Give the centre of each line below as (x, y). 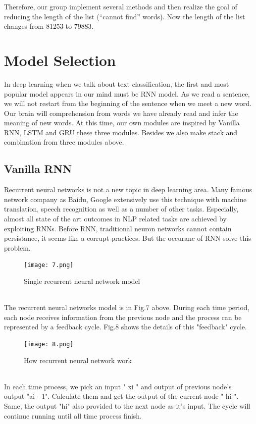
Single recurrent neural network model (82, 281)
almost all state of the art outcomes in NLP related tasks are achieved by (115, 219)
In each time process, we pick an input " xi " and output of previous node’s (118, 386)
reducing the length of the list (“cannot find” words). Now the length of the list (125, 16)
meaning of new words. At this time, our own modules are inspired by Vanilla (122, 123)
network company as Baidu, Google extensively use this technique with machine (125, 199)
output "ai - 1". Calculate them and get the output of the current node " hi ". (121, 396)
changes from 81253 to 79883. (49, 26)
